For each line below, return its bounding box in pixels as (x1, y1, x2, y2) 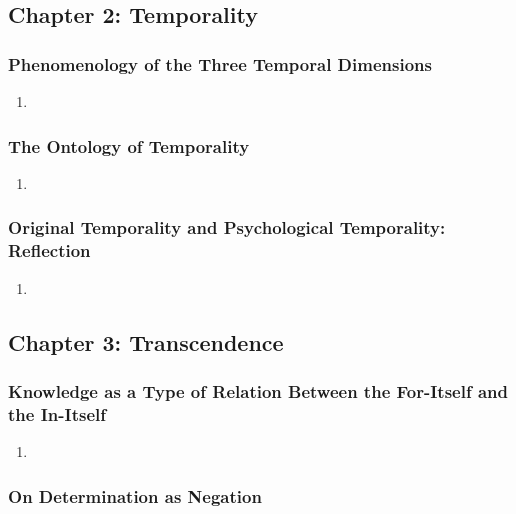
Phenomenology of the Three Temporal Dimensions (8, 51, 432, 76)
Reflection (8, 238, 91, 263)
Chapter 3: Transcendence (8, 326, 284, 357)
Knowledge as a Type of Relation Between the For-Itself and (8, 378, 508, 403)
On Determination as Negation (8, 483, 262, 508)
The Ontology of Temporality (8, 133, 250, 158)
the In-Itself (8, 401, 106, 426)
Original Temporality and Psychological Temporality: (8, 215, 446, 240)
